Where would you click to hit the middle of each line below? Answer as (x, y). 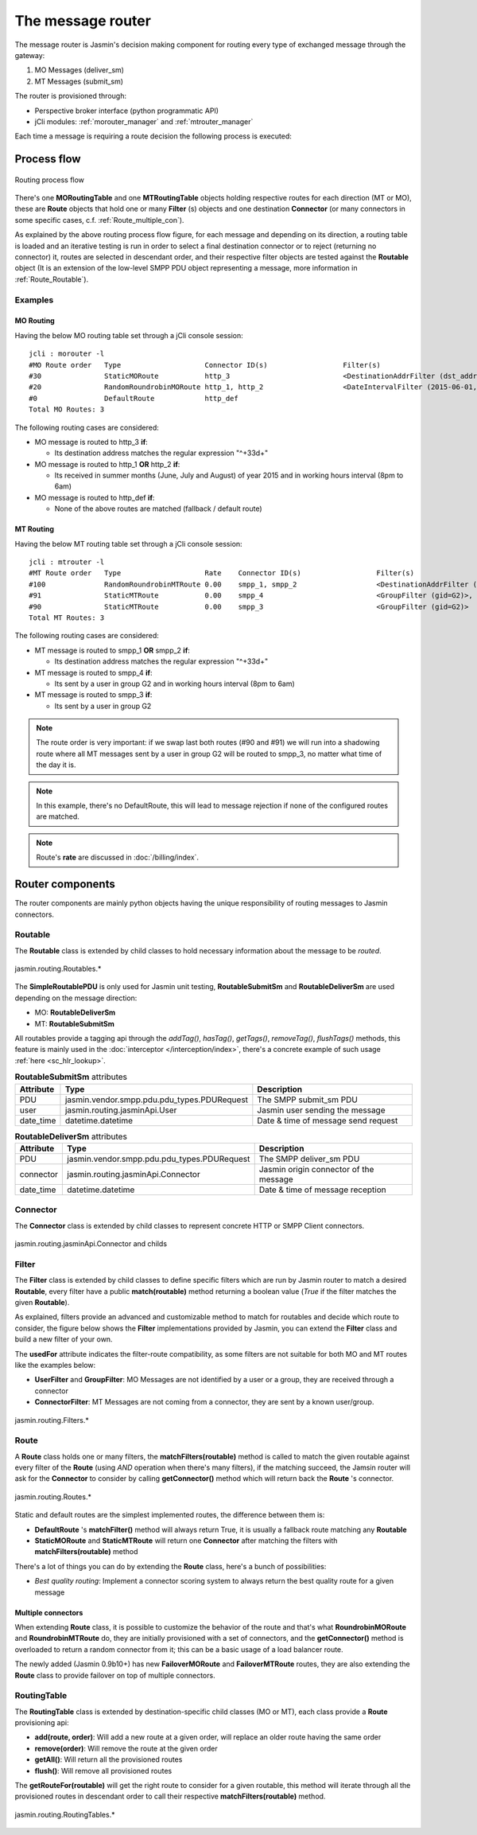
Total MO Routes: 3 (67, 409)
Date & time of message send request (328, 1120)
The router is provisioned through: (71, 96)
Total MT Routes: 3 (67, 618)
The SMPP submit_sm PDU (307, 1100)
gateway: (30, 55)
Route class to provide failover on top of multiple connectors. (115, 1675)
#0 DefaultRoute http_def (134, 398)
